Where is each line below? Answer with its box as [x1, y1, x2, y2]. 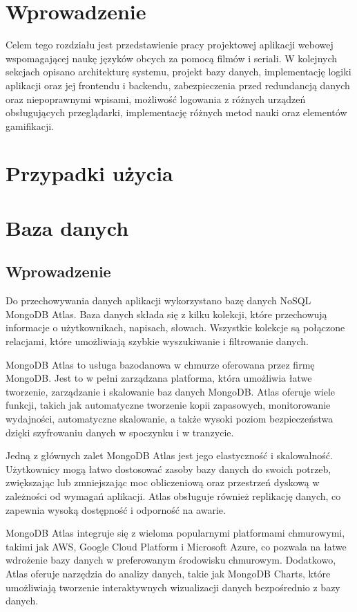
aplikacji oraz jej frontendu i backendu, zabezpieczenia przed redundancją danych [6, 77, 350, 92]
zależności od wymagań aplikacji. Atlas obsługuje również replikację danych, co [6, 488, 341, 503]
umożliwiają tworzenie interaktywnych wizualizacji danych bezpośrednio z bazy [6, 579, 340, 594]
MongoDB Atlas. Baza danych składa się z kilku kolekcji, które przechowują [6, 306, 327, 321]
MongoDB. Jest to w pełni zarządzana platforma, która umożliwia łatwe [6, 371, 312, 385]
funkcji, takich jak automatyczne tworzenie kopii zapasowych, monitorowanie [6, 398, 331, 412]
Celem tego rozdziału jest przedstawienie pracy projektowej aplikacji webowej [6, 37, 334, 52]
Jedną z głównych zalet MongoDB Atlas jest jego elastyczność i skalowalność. [6, 448, 333, 463]
